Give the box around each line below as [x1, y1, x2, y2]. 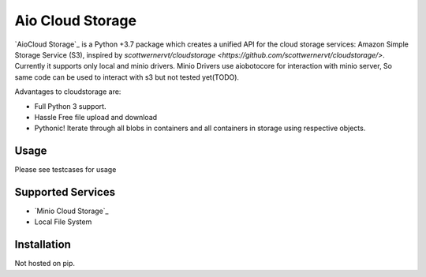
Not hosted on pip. [14, 259, 75, 268]
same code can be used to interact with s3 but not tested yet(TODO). [14, 72, 240, 82]
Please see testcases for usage [14, 165, 117, 174]
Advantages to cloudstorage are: [14, 87, 121, 96]
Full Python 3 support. [34, 101, 106, 110]
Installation [14, 238, 71, 252]
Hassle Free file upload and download [34, 112, 158, 122]
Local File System [34, 217, 92, 226]
